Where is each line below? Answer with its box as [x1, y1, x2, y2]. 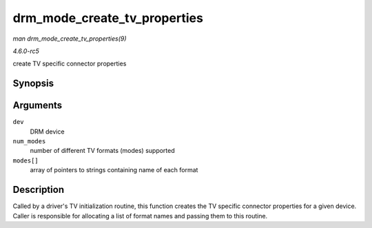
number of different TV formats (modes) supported [30, 147, 175, 155]
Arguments [12, 100, 63, 112]
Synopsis [12, 78, 54, 90]
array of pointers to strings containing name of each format [30, 166, 198, 174]
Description [12, 184, 65, 196]
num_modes [12, 138, 46, 145]
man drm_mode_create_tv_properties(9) [12, 34, 127, 43]
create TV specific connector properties [12, 59, 127, 68]
